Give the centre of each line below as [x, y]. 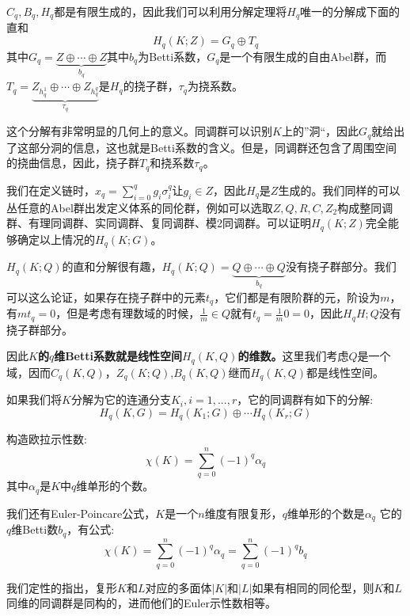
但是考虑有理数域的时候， [133, 313]
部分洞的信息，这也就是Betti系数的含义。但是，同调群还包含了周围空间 [212, 147]
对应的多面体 [178, 587]
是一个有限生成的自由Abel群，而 [303, 56]
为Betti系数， [173, 56]
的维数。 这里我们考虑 [293, 356]
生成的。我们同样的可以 [339, 190]
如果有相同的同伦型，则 [313, 587]
